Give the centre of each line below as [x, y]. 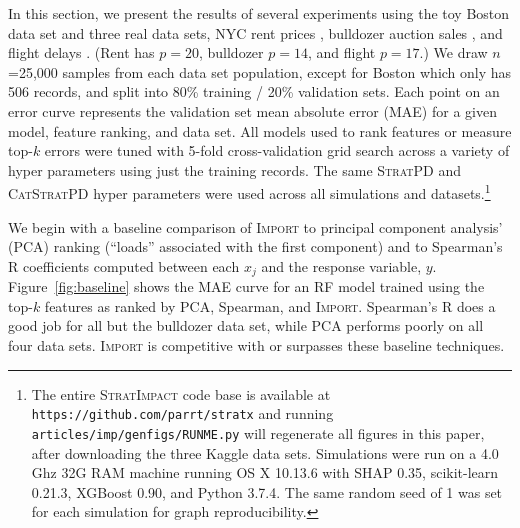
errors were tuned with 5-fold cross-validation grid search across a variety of [277, 150]
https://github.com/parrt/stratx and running [182, 413]
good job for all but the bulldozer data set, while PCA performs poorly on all [246, 325]
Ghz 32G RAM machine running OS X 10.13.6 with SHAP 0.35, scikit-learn [265, 472]
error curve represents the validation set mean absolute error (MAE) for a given [252, 110]
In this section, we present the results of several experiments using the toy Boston [259, 13]
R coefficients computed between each [124, 265]
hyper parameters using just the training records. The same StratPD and [234, 169]
